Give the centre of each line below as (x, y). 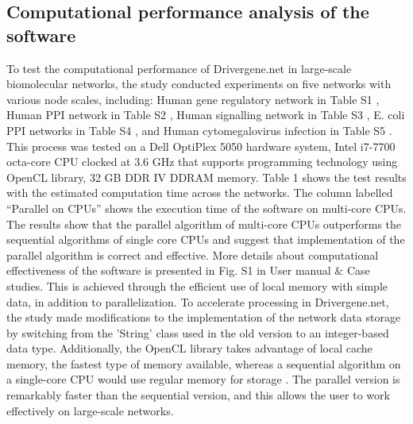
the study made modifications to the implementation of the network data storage (204, 317)
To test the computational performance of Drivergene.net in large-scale (179, 68)
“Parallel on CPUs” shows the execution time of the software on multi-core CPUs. (206, 208)
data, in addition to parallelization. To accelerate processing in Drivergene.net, (198, 301)
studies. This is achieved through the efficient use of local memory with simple (197, 285)
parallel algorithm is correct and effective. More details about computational (193, 254)
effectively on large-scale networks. (90, 410)
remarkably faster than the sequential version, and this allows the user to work (198, 395)
